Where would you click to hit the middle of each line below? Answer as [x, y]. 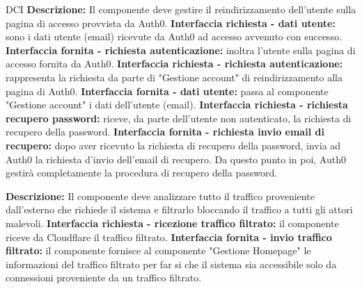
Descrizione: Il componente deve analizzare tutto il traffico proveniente [160, 196]
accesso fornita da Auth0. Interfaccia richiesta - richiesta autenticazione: [174, 64]
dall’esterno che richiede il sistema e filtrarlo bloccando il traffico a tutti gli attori [179, 209]
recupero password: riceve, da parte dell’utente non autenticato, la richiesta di [179, 118]
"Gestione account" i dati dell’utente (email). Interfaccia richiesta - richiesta [177, 105]
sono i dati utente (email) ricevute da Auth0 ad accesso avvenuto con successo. [174, 36]
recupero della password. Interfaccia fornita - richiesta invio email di [165, 132]
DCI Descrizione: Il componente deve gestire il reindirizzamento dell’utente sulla [181, 9]
